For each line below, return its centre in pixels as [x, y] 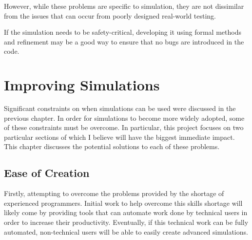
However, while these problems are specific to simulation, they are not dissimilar [124, 6]
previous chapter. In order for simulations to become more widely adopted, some [124, 118]
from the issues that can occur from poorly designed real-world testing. [110, 15]
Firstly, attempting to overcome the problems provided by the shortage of [114, 193]
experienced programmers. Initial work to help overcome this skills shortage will [123, 203]
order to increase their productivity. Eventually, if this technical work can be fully [126, 222]
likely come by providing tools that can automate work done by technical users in [126, 212]
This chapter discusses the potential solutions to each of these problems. [112, 146]
